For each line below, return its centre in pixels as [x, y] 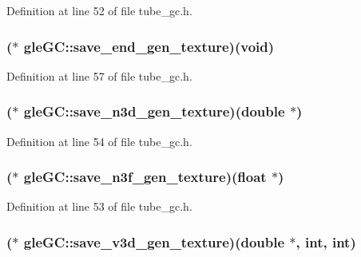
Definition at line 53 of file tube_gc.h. [99, 206]
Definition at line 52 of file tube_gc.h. [99, 10]
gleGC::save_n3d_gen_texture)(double [154, 111]
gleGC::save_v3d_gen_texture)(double [154, 241]
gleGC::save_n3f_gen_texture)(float [145, 177]
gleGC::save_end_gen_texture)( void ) [149, 46]
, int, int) [326, 241]
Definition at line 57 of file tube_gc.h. [99, 75]
